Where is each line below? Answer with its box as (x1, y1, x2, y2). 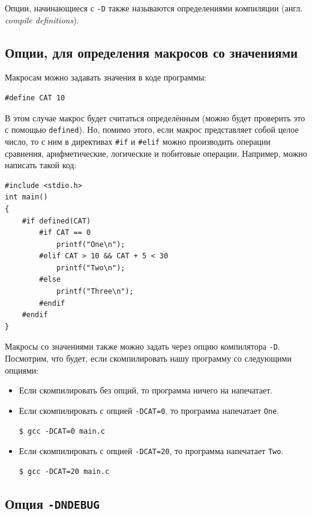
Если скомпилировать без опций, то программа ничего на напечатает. (19, 384, 273, 396)
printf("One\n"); (56, 240, 125, 249)
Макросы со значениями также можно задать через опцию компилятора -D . (5, 340, 280, 353)
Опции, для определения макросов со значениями (5, 43, 298, 61)
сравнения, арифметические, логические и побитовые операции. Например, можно (5, 147, 307, 159)
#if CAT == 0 (39, 228, 91, 237)
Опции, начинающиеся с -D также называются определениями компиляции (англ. (5, 2, 303, 14)
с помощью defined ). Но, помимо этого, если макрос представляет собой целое (5, 123, 299, 136)
